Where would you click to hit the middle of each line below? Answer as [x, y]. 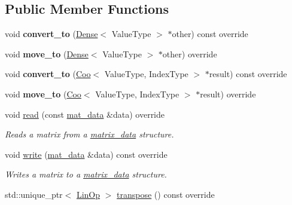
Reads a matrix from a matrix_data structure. [89, 134]
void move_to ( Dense [47, 53]
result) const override [248, 74]
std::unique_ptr [34, 194]
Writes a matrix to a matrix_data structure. [86, 174]
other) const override [210, 34]
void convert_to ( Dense [51, 34]
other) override [190, 53]
